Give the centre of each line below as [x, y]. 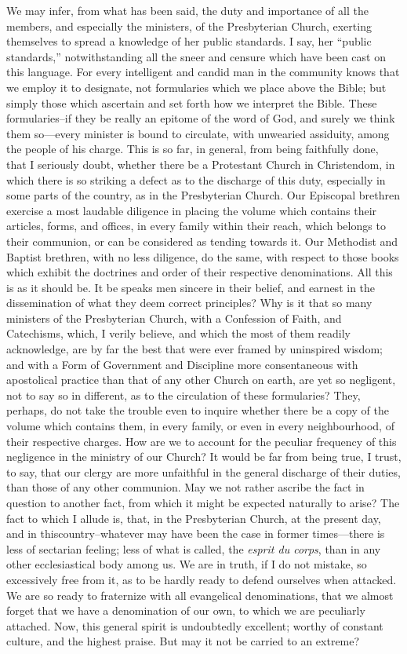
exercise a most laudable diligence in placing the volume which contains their [192, 210]
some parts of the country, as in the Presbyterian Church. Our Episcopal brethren [203, 195]
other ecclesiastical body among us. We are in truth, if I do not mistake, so [187, 564]
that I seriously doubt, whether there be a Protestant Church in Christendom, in [201, 164]
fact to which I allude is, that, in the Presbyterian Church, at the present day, [194, 518]
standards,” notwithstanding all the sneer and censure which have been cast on [196, 56]
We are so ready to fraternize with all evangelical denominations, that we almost [200, 595]
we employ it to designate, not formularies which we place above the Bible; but [196, 87]
